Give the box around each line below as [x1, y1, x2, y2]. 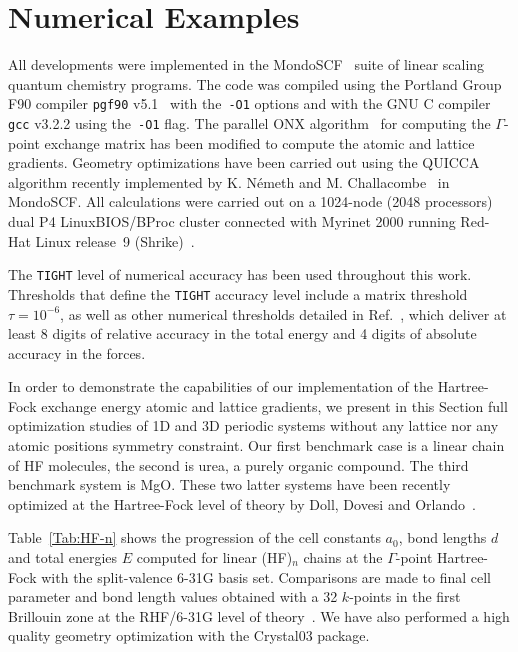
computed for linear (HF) [136, 547, 293, 568]
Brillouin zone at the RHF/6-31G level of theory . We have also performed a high [8, 605, 510, 626]
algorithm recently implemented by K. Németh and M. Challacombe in [8, 171, 450, 192]
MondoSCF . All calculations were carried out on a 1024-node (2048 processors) [8, 191, 493, 212]
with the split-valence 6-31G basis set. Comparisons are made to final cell [41, 566, 491, 587]
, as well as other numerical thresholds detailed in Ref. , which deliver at [60, 303, 507, 324]
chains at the [303, 547, 383, 568]
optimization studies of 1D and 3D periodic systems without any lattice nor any [8, 415, 499, 436]
